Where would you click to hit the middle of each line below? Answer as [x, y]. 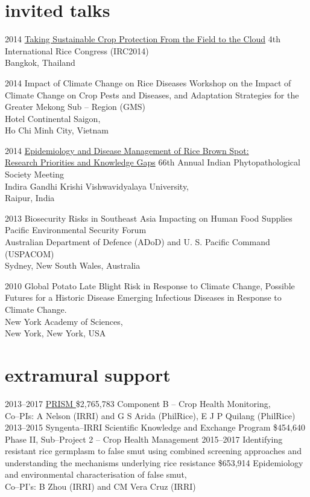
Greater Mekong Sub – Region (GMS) [75, 107]
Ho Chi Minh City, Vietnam [57, 130]
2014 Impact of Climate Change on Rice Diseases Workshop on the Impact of [148, 82]
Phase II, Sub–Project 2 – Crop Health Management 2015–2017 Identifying [144, 439]
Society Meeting [34, 174]
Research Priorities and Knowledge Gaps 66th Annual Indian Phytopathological [153, 162]
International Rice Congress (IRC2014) [77, 50]
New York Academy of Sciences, [64, 321]
